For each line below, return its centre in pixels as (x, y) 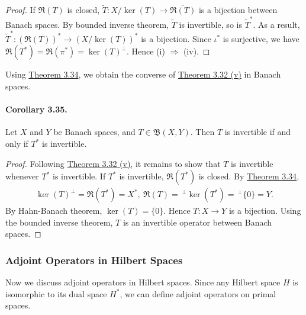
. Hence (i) (146, 51)
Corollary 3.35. (36, 109)
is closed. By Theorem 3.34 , (249, 176)
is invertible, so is (210, 24)
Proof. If (20, 10)
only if (17, 144)
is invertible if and (258, 132)
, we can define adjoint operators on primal (198, 293)
